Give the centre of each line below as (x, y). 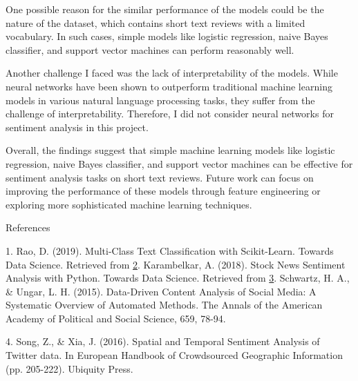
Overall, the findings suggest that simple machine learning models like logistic (170, 150)
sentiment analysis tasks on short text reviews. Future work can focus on (160, 177)
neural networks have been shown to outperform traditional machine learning (169, 86)
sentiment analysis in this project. (77, 127)
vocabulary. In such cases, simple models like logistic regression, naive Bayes (167, 36)
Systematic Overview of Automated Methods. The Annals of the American (164, 305)
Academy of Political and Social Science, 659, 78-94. (116, 318)
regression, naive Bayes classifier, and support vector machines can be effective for (179, 163)
